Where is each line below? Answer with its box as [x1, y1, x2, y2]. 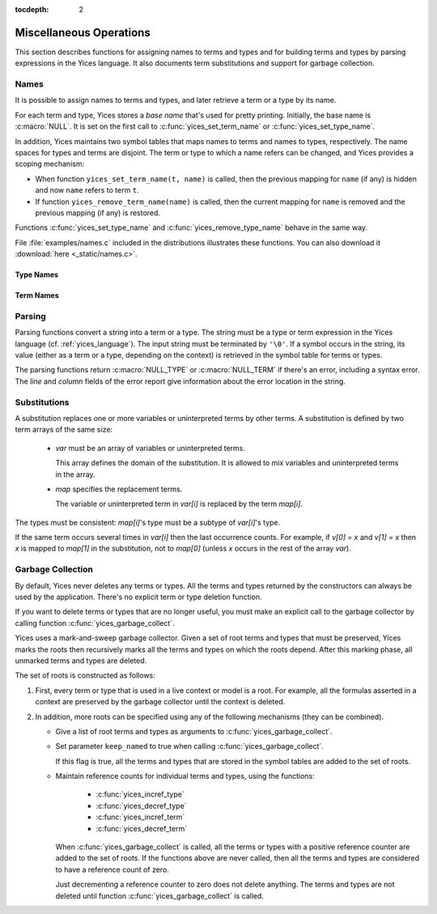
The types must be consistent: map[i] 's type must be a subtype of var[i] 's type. [15, 517, 281, 527]
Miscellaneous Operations [15, 25, 151, 40]
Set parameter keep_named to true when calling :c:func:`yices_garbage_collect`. [55, 742, 324, 751]
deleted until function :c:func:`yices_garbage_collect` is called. [55, 891, 265, 900]
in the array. [55, 470, 96, 479]
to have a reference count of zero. [55, 865, 170, 874]
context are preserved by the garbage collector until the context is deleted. [35, 697, 286, 707]
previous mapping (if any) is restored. [35, 207, 161, 218]
